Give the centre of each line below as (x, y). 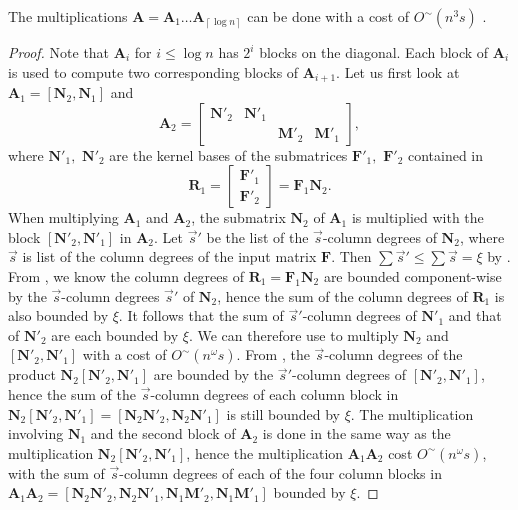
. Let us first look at (398, 71)
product (32, 374)
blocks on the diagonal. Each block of (374, 52)
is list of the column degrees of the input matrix (169, 256)
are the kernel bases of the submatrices (228, 154)
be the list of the (257, 236)
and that (475, 315)
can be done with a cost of (328, 16)
